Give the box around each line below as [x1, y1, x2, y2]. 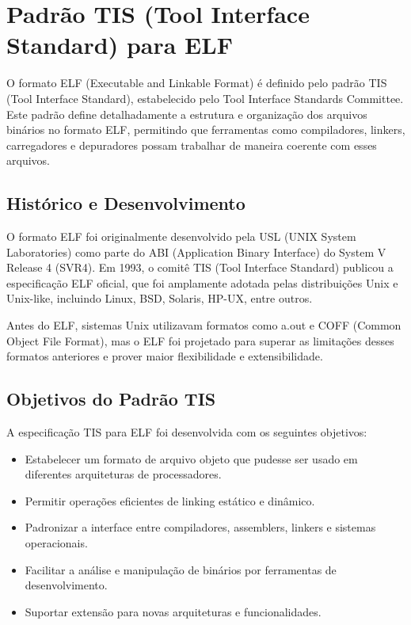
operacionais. [25, 535, 88, 551]
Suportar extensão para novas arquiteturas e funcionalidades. [25, 603, 322, 619]
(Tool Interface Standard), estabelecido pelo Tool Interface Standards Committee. [6, 90, 404, 106]
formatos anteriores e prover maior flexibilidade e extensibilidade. [6, 348, 323, 364]
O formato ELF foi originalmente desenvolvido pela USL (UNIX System [6, 228, 356, 245]
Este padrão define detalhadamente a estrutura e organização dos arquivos [6, 105, 367, 122]
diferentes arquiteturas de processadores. [25, 466, 222, 482]
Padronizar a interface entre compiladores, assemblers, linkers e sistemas [25, 519, 376, 535]
